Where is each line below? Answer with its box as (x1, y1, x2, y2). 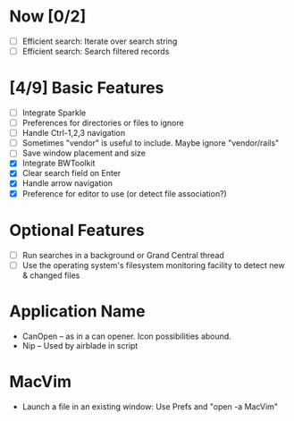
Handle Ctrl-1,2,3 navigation (21, 128, 126, 139)
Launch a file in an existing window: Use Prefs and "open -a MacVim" (21, 400, 279, 412)
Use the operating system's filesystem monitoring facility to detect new (21, 259, 285, 270)
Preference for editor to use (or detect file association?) (21, 188, 228, 198)
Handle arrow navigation (21, 178, 113, 189)
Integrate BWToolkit (21, 158, 96, 169)
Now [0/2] (9, 6, 87, 27)
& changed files (21, 270, 80, 281)
